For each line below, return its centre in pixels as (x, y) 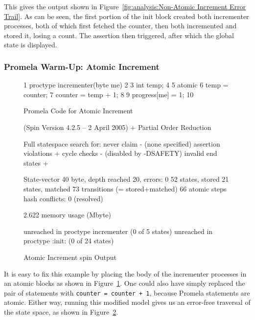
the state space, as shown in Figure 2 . (61, 311)
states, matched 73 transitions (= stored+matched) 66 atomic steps (125, 188)
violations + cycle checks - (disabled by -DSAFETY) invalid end (120, 153)
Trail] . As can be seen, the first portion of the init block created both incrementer (127, 16)
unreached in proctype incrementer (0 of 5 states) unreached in (118, 231)
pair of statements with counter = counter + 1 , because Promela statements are (127, 292)
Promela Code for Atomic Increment (78, 111)
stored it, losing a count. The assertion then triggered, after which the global (119, 35)
